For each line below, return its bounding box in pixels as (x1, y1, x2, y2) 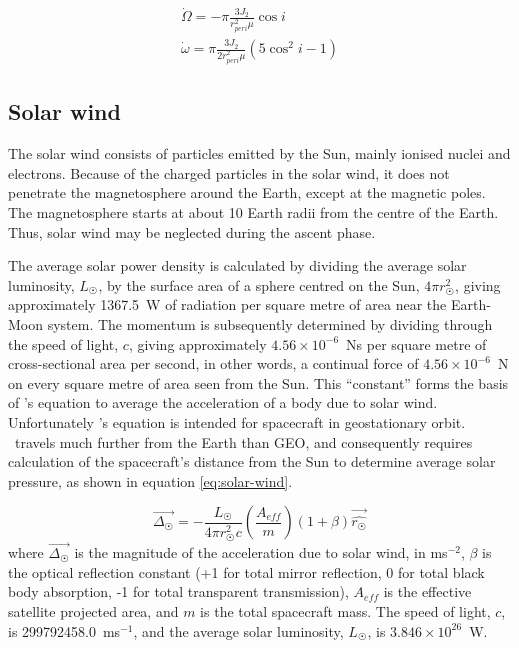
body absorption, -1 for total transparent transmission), (8, 581, 349, 602)
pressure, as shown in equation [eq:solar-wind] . (8, 470, 293, 491)
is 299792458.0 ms (8, 620, 121, 641)
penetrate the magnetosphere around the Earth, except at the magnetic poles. (8, 182, 486, 203)
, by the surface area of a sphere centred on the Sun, (98, 274, 420, 295)
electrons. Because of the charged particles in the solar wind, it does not (8, 162, 450, 183)
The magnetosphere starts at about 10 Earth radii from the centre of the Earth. (8, 202, 499, 223)
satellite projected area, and (8, 601, 179, 621)
